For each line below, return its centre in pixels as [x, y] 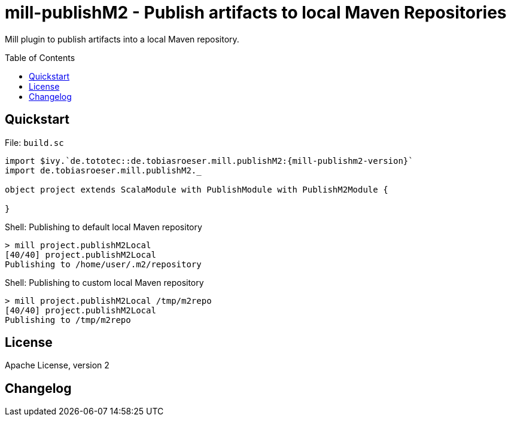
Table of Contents [40, 57]
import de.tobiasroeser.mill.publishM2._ [103, 170]
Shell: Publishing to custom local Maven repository [104, 282]
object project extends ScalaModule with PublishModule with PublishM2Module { [197, 189]
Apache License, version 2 [57, 365]
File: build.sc [34, 142]
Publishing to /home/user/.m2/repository [103, 264]
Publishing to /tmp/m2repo [68, 320]
